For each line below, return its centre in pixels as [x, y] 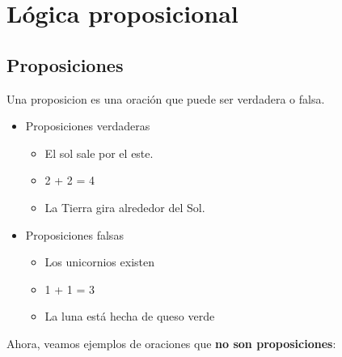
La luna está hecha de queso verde [130, 316]
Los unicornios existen [100, 262]
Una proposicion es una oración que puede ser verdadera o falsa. [166, 98]
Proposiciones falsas [74, 234]
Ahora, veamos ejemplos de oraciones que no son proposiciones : [171, 343]
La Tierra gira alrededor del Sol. [125, 207]
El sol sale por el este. [99, 153]
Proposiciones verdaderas [88, 126]
